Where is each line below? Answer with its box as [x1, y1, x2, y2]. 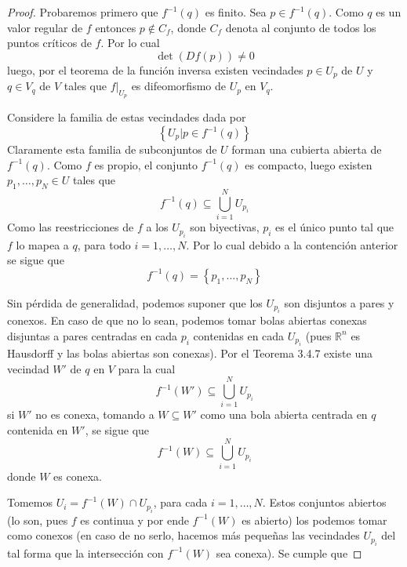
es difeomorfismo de [131, 78, 226, 94]
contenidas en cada [193, 327, 285, 343]
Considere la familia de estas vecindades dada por [7, 109, 246, 125]
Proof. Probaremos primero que [7, 4, 158, 20]
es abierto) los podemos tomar [242, 511, 387, 528]
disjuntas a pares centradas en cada [7, 327, 177, 343]
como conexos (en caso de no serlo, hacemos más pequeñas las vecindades [7, 527, 360, 543]
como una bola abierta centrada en [200, 406, 368, 423]
